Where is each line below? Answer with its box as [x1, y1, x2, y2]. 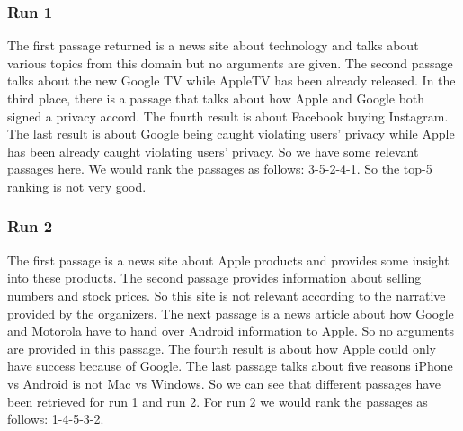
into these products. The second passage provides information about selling [7, 268, 422, 287]
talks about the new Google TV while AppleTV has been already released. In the [7, 71, 456, 90]
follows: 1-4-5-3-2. [7, 409, 104, 428]
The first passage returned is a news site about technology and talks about [7, 36, 419, 55]
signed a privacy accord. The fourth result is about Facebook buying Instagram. [7, 106, 449, 125]
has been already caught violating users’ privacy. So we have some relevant [7, 141, 419, 160]
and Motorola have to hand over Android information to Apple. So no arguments [7, 321, 454, 340]
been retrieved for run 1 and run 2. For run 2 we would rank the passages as [7, 391, 428, 410]
